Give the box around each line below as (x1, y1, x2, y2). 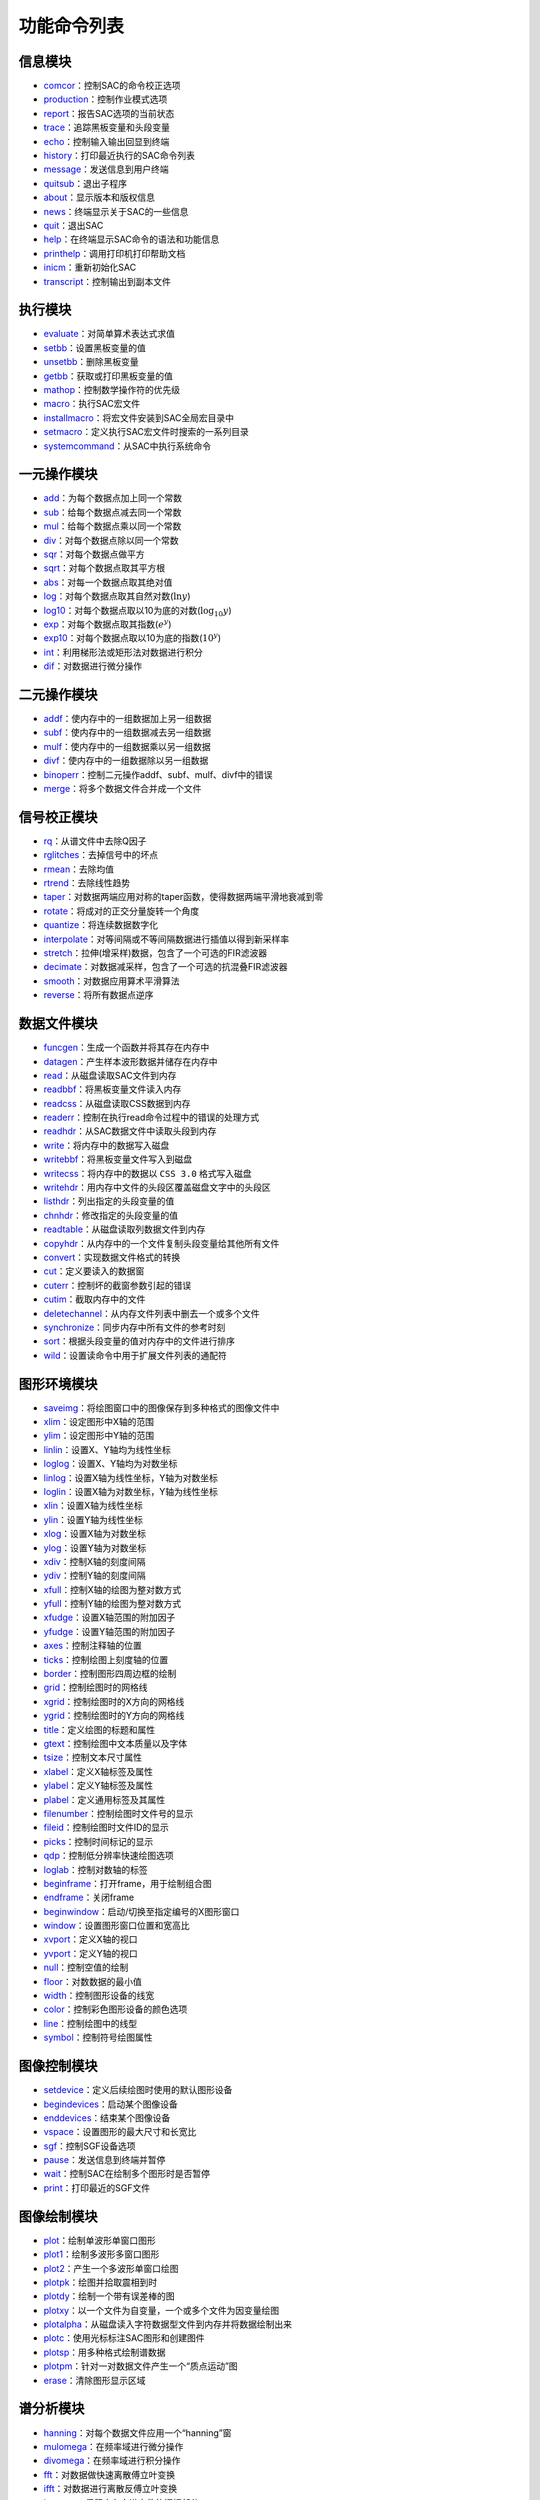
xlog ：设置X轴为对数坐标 (43, 1528, 147, 1540)
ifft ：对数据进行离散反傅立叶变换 (43, 2483, 178, 2495)
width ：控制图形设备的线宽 (43, 1990, 155, 2002)
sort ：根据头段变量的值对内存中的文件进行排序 (43, 1335, 235, 1347)
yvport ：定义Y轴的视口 (43, 1947, 139, 1959)
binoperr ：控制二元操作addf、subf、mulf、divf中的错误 (43, 768, 274, 780)
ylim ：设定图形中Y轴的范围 (43, 1430, 155, 1442)
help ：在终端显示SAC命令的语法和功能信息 (43, 233, 220, 245)
